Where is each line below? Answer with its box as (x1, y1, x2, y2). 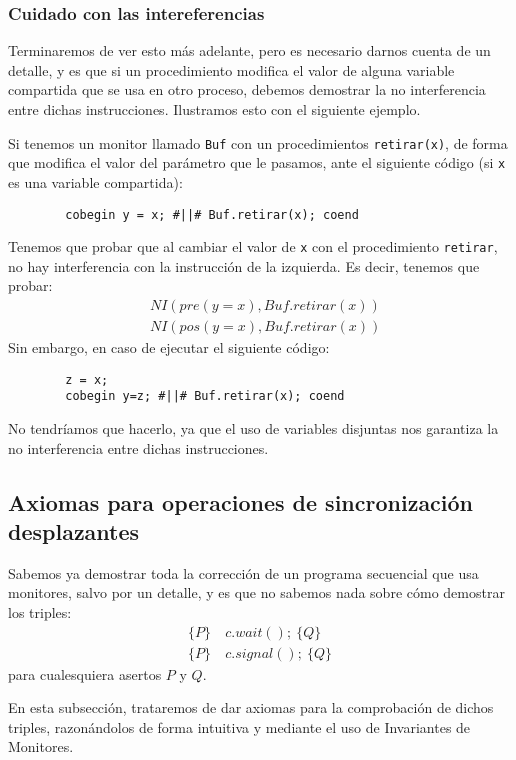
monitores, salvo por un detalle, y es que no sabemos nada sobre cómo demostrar (8, 582, 505, 603)
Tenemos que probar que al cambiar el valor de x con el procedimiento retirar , (8, 236, 498, 257)
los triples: (8, 601, 72, 622)
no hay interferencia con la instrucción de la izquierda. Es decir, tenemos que (8, 255, 480, 276)
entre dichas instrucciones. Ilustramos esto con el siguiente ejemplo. (8, 99, 421, 119)
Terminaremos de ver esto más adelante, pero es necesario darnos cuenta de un (8, 40, 491, 61)
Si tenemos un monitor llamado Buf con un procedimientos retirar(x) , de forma (8, 132, 508, 153)
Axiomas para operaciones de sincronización (8, 486, 474, 517)
